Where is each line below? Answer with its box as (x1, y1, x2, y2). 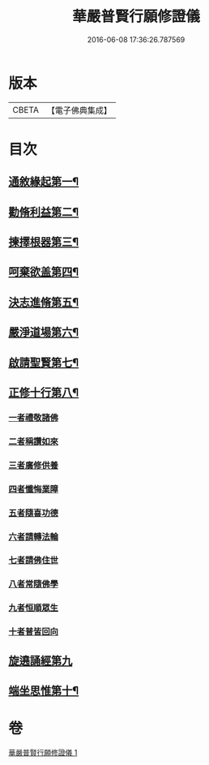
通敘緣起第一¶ (8, 175, 79, 189)
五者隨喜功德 (8, 507, 59, 518)
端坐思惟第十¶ (8, 684, 79, 698)
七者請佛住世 (8, 555, 59, 566)
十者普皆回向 (8, 626, 59, 638)
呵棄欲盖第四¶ (8, 265, 79, 279)
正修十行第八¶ (8, 386, 79, 399)
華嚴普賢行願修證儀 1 (8, 747, 78, 757)
